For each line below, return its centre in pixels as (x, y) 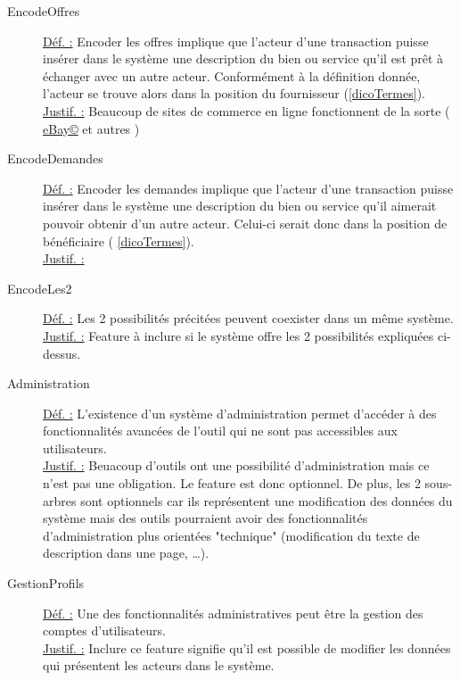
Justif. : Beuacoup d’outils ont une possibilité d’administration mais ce (236, 465)
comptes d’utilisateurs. (104, 630)
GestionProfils (46, 583)
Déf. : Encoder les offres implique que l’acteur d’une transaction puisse (236, 41)
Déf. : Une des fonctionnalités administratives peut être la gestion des (233, 613)
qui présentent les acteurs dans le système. (159, 665)
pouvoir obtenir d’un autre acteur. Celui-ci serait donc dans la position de (245, 223)
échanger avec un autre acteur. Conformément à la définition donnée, (232, 75)
